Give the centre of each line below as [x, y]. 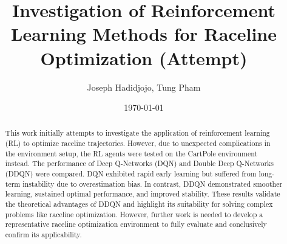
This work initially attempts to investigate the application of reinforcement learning [137, 133]
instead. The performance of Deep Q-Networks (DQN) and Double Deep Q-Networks [140, 163]
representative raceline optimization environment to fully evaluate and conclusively [136, 224]
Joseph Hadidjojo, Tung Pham [144, 87]
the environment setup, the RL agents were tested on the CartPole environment [131, 153]
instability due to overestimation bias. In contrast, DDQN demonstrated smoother [153, 183]
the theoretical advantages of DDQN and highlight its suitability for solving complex [139, 204]
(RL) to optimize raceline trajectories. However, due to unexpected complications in [138, 143]
